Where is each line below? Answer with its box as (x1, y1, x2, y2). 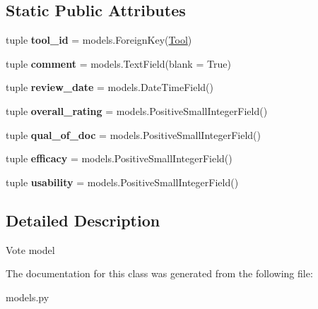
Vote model (6, 242, 55, 257)
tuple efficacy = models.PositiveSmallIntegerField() (6, 151, 232, 166)
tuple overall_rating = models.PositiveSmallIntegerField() (6, 103, 268, 118)
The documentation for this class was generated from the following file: (6, 266, 313, 281)
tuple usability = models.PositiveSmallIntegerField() (6, 174, 239, 189)
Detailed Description (6, 209, 160, 231)
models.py (6, 289, 49, 304)
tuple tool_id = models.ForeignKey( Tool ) (6, 32, 192, 47)
